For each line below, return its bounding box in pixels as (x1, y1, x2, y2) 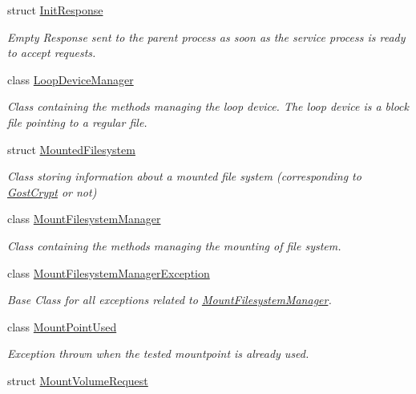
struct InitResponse (7, 2, 103, 18)
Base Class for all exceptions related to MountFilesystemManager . (7, 291, 332, 308)
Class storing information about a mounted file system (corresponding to (7, 168, 361, 185)
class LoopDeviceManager (7, 71, 134, 87)
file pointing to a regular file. (7, 113, 147, 130)
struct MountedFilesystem (7, 140, 135, 157)
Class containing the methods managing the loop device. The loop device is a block (7, 98, 409, 115)
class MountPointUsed (7, 318, 117, 335)
